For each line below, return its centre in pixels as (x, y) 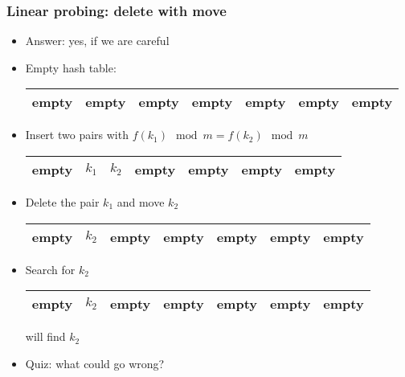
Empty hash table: (71, 67)
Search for (50, 269)
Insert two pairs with (77, 135)
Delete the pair (62, 202)
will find (45, 336)
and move (141, 202)
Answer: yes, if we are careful (97, 41)
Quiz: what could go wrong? (95, 363)
